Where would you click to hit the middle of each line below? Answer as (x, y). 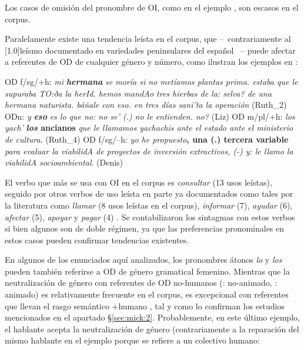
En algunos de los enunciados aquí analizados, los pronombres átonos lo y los (143, 260)
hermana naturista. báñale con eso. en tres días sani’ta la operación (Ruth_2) (146, 105)
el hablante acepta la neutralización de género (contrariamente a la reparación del (152, 328)
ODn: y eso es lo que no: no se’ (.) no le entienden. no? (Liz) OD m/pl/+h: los (150, 116)
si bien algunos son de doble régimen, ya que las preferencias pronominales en (145, 228)
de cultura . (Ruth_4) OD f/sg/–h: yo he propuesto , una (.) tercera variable (147, 139)
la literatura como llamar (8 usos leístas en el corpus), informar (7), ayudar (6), (149, 205)
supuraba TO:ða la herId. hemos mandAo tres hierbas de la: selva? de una (138, 93)
